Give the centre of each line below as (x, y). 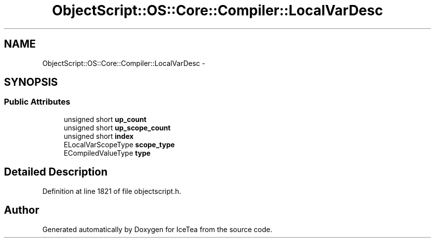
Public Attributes (37, 102)
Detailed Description (56, 172)
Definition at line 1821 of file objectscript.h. (112, 191)
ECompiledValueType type (107, 153)
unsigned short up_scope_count (117, 127)
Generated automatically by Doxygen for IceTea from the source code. (157, 229)
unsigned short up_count (105, 119)
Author (22, 210)
